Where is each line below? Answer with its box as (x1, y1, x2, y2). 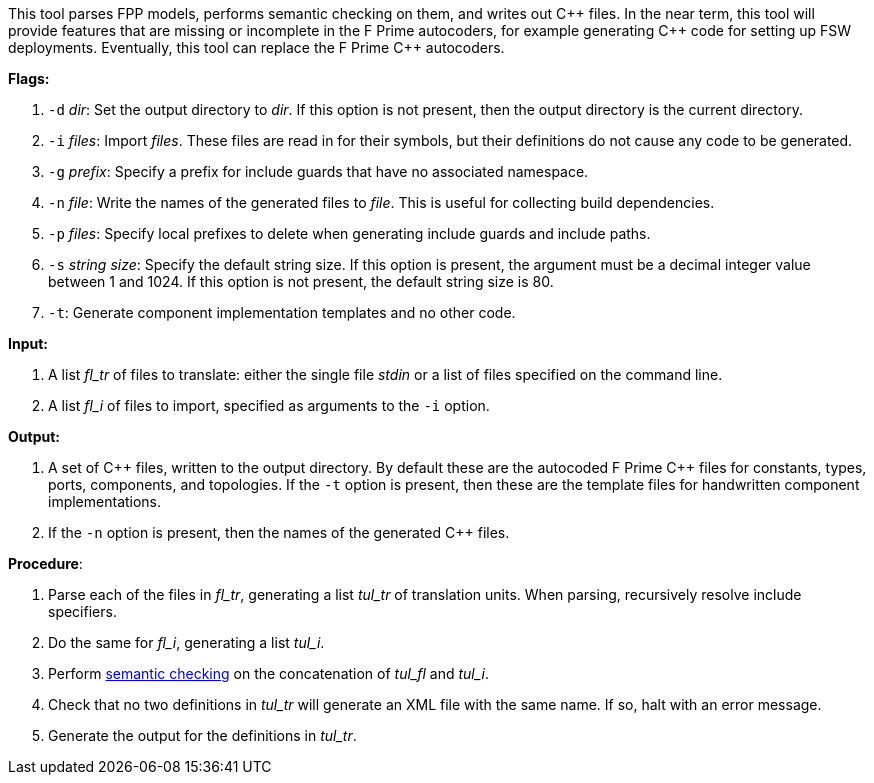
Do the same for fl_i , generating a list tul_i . (48, 634, 325, 651)
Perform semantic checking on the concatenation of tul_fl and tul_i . (48, 665, 490, 682)
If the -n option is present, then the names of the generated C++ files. (48, 524, 510, 541)
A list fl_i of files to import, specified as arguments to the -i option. (48, 397, 490, 414)
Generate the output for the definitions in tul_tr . (48, 727, 357, 744)
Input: (8, 335, 48, 352)
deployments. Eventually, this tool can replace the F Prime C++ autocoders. (8, 39, 505, 56)
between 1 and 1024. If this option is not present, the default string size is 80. (48, 273, 554, 290)
